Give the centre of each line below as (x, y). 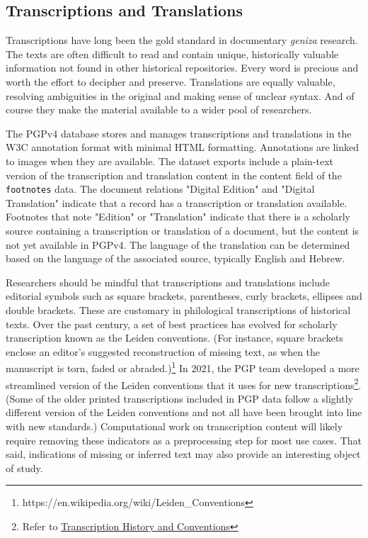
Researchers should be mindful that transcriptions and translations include (168, 282)
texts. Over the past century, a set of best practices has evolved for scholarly (172, 324)
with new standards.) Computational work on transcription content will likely (174, 426)
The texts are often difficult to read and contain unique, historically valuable (172, 54)
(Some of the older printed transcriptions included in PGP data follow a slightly (179, 398)
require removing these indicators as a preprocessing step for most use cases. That (184, 440)
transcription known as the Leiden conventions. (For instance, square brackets (175, 338)
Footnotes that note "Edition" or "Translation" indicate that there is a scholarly (178, 217)
